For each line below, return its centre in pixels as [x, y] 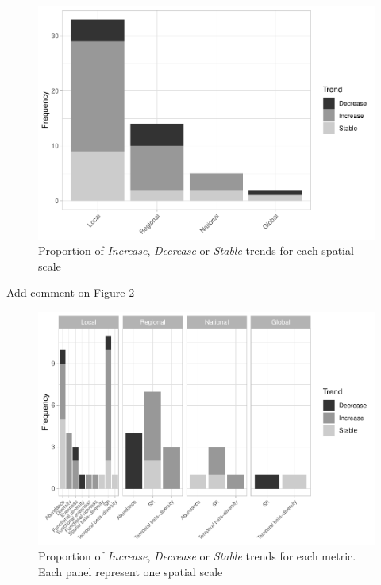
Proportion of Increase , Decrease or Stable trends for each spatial [196, 250]
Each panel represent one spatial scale [131, 571]
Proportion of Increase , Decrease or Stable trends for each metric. [197, 556]
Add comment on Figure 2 [71, 292]
